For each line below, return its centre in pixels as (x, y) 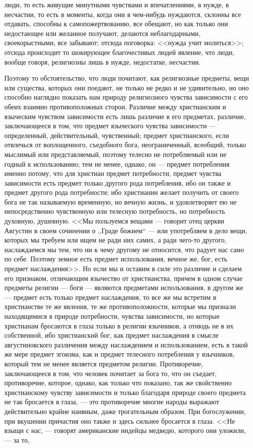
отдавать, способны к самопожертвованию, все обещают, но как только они (116, 24)
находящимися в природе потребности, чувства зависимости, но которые (112, 316)
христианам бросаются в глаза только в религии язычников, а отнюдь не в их (119, 325)
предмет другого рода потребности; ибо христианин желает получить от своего (122, 192)
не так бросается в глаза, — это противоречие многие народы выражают (112, 402)
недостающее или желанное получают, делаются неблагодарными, (102, 33)
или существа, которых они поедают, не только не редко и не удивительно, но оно (127, 87)
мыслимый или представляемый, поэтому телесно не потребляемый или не (116, 154)
